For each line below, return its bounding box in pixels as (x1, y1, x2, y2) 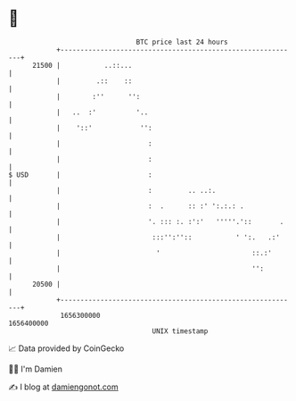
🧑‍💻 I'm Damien (8, 363, 63, 374)
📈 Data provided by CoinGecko (8, 343, 125, 354)
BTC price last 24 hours (136, 38, 228, 46)
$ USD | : (8, 170, 152, 180)
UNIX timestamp (152, 326, 209, 336)
